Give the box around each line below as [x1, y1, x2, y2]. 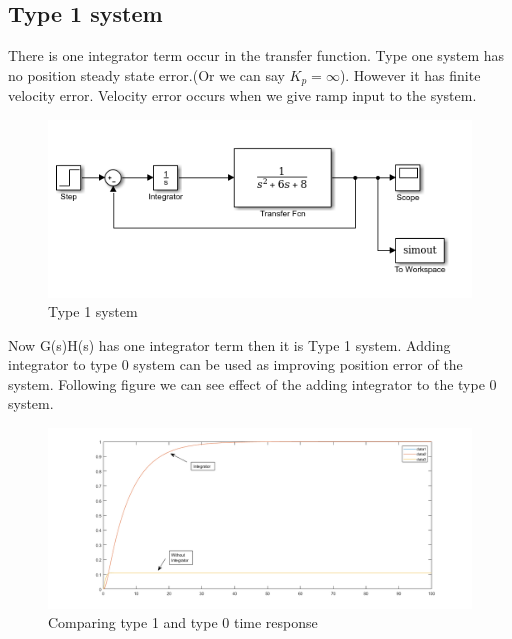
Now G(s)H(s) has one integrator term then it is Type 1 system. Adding [8, 334, 451, 355]
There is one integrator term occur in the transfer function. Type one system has [8, 45, 505, 66]
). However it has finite [339, 64, 481, 85]
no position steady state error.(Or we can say [8, 64, 285, 85]
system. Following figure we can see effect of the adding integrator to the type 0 [8, 373, 497, 394]
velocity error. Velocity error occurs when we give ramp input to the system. [8, 85, 477, 106]
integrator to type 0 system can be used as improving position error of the [8, 354, 463, 375]
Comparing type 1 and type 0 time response [48, 612, 318, 633]
